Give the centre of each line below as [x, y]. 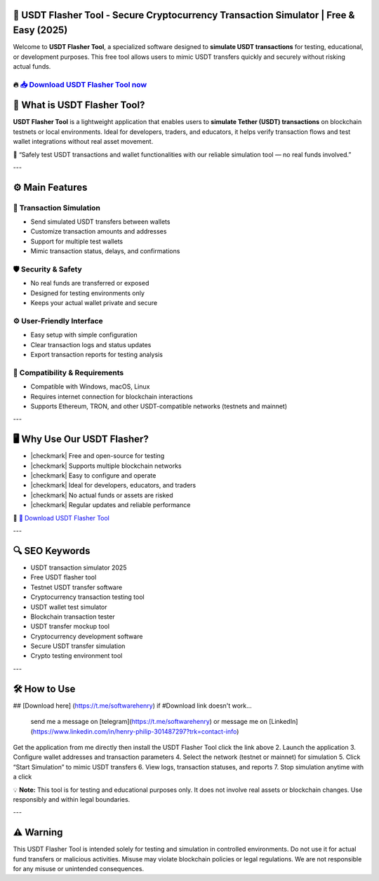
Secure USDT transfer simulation [78, 646]
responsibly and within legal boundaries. [72, 799]
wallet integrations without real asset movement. [83, 142]
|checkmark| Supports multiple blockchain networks [106, 466]
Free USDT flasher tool [64, 577]
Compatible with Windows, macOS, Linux [90, 386]
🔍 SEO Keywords [52, 551]
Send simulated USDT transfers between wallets [100, 222]
